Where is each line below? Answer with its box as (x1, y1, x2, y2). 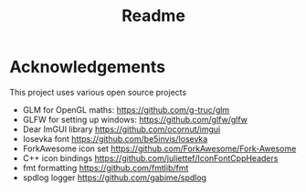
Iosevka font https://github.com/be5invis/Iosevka (22, 133, 208, 144)
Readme (121, 5, 185, 26)
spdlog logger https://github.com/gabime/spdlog (22, 172, 207, 183)
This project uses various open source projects (9, 86, 187, 97)
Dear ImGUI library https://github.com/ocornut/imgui (22, 124, 221, 135)
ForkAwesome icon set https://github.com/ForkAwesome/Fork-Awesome (22, 143, 297, 154)
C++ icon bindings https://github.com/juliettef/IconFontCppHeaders (22, 152, 279, 164)
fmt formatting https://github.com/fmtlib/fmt (22, 162, 189, 173)
